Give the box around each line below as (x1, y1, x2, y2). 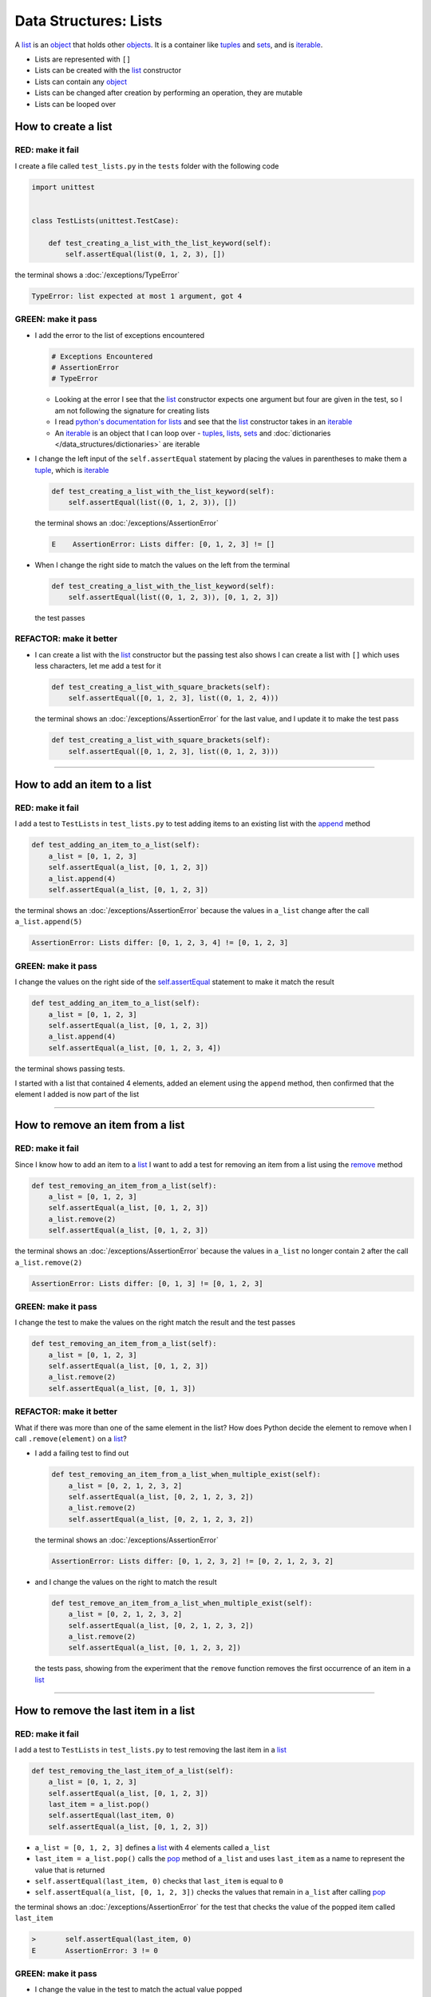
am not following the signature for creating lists (54, 406, 210, 415)
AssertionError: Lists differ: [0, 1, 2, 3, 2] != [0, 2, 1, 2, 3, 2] (51, 1556, 334, 1566)
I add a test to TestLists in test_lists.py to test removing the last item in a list (14, 1745, 287, 1754)
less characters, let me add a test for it (34, 661, 161, 670)
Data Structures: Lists (14, 12, 163, 30)
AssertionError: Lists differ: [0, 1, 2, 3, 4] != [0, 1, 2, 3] (31, 939, 289, 947)
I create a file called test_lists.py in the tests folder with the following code (14, 161, 279, 171)
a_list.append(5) (14, 917, 83, 927)
